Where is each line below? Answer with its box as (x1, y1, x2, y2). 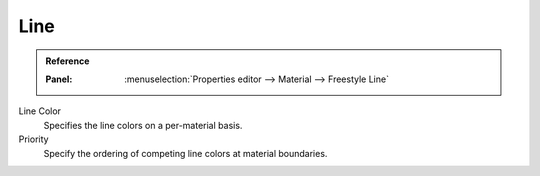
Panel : (45, 73, 73, 85)
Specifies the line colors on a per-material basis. (43, 119, 243, 131)
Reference (45, 55, 90, 67)
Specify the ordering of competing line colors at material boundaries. (43, 147, 328, 159)
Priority (18, 133, 49, 145)
